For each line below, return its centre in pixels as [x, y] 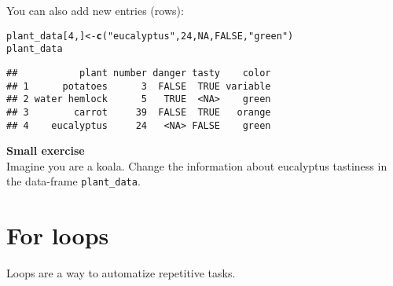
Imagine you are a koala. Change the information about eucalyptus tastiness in [197, 165]
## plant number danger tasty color [139, 73]
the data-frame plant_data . [73, 181]
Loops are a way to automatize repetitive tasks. [121, 273]
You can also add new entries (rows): [95, 10]
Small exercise [46, 150]
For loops [58, 235]
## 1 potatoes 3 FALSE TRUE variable [139, 86]
